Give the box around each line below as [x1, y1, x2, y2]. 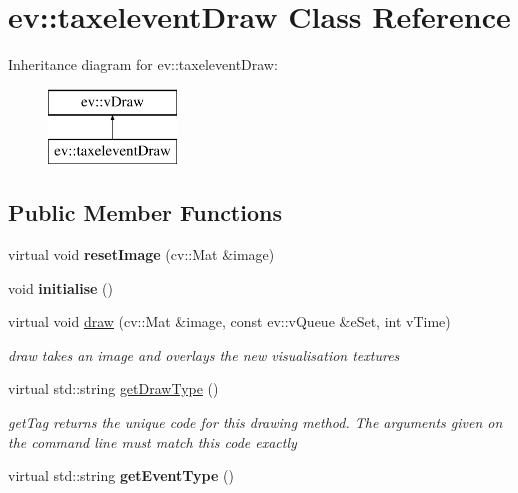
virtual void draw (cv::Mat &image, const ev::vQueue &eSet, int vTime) [8, 311, 451, 332]
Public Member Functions [8, 197, 282, 228]
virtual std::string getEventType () [8, 465, 234, 486]
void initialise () [8, 277, 114, 298]
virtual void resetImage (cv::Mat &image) [8, 244, 275, 265]
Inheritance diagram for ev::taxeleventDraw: [8, 54, 278, 75]
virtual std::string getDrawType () [8, 378, 219, 399]
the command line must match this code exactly [8, 431, 297, 452]
